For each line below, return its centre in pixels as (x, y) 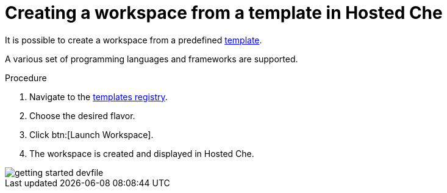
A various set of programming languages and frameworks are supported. (152, 59)
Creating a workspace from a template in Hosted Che (224, 13)
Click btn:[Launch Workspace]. (91, 134)
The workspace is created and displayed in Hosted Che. (142, 153)
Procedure (26, 78)
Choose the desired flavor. (82, 115)
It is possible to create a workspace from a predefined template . (134, 40)
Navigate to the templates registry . (98, 96)
